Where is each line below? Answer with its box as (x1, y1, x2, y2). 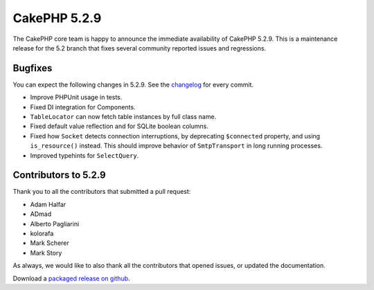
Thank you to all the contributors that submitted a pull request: (12, 188, 191, 196)
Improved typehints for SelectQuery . (30, 151, 139, 159)
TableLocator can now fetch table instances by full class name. (30, 113, 217, 121)
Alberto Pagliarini (30, 219, 80, 228)
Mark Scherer (30, 239, 69, 247)
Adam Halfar (30, 200, 66, 208)
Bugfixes (12, 62, 53, 74)
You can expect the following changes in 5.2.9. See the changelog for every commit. (12, 80, 254, 89)
